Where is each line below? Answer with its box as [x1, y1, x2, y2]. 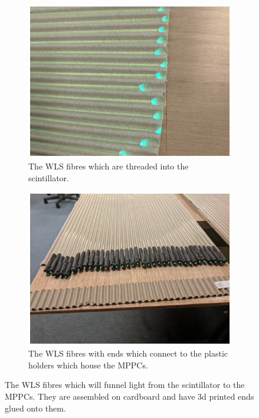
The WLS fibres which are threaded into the [28, 160, 189, 172]
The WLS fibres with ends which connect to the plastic [28, 347, 228, 360]
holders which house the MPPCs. [28, 358, 148, 371]
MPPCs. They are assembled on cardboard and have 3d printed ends [5, 390, 254, 402]
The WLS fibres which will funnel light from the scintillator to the [5, 378, 245, 391]
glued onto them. [5, 401, 66, 414]
